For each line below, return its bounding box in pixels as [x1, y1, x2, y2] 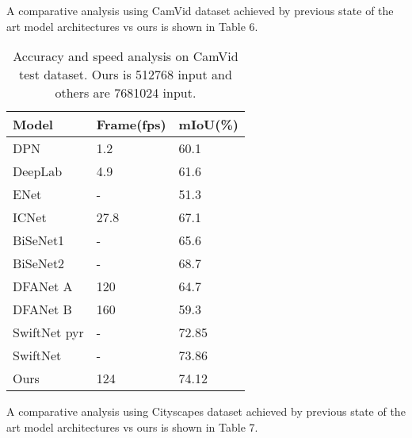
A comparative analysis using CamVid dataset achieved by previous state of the [6, 2, 394, 18]
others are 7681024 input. [55, 83, 196, 102]
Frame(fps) [96, 115, 166, 134]
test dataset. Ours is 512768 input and [19, 65, 232, 84]
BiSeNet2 [13, 254, 65, 273]
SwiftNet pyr [13, 323, 84, 342]
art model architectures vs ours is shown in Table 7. [6, 418, 258, 435]
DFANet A [13, 277, 73, 296]
